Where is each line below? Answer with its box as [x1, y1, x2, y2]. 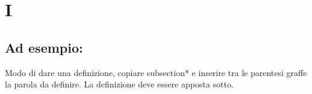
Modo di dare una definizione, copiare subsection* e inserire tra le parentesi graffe [5, 66, 307, 78]
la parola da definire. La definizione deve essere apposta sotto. [5, 78, 234, 90]
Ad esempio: [5, 38, 83, 56]
